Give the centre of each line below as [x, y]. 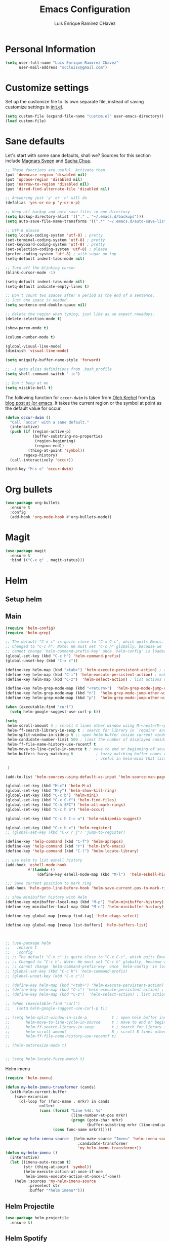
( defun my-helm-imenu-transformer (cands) [51, 1087]
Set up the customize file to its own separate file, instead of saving [75, 102]
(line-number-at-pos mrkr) [99, 1115]
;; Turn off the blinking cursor [40, 268]
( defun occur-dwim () [28, 417]
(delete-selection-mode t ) [34, 319]
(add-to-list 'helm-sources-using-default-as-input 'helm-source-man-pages [87, 777]
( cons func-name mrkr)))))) [82, 1130]
